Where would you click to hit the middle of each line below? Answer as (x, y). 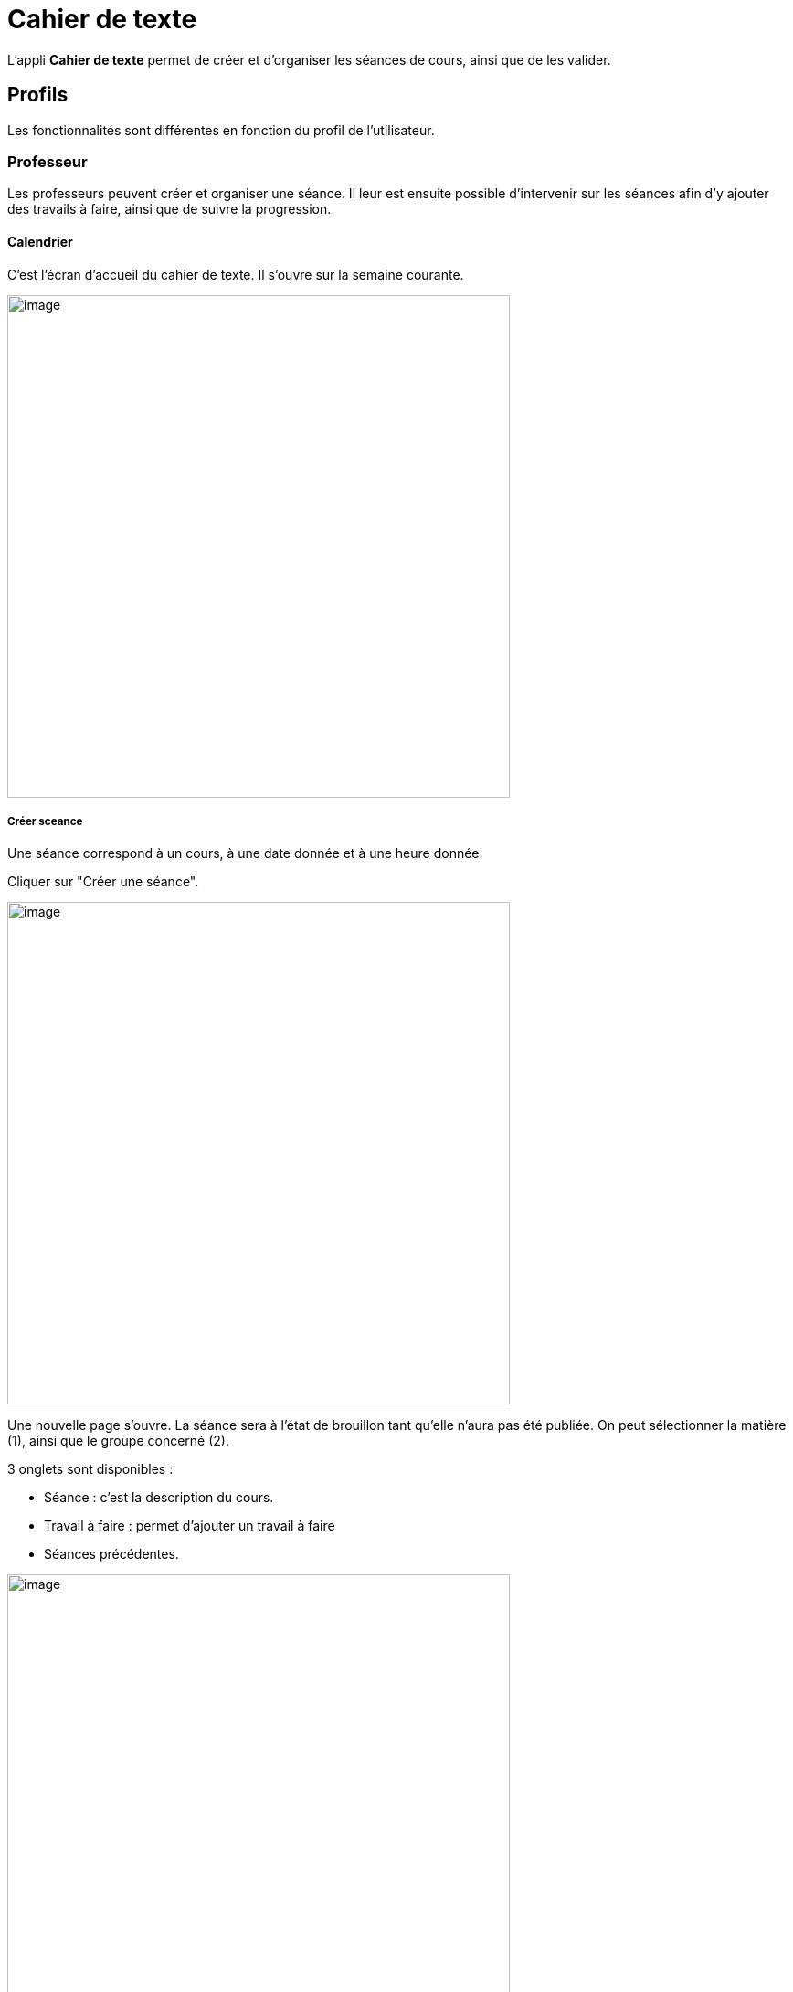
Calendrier (40, 241)
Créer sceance (45, 821)
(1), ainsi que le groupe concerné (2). (118, 1441)
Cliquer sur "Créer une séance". (103, 882)
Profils (38, 95)
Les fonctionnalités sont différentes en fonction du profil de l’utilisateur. (221, 130)
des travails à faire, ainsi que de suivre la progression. (169, 209)
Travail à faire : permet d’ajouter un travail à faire (190, 1526)
